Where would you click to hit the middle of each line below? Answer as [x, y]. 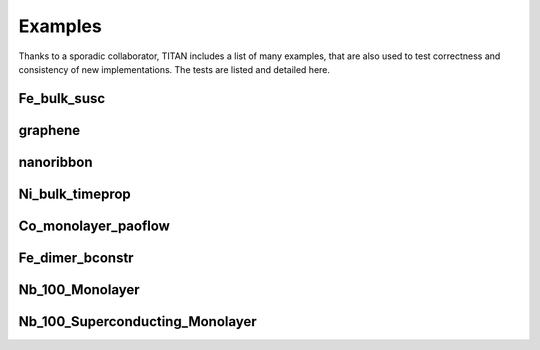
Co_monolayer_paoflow [94, 225]
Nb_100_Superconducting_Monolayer [137, 321]
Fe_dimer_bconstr [76, 257]
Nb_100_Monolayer [79, 289]
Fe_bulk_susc [62, 98]
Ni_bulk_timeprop [75, 193]
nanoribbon [55, 161]
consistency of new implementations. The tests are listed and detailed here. [174, 69]
